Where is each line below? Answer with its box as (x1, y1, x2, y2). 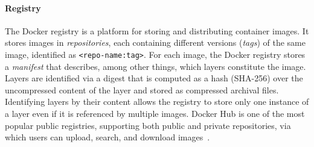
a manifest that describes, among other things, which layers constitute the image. (5, 60, 306, 72)
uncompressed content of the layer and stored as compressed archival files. (5, 83, 279, 96)
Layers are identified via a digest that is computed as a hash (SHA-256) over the (5, 72, 303, 84)
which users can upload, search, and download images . (5, 131, 210, 143)
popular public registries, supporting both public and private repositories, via (5, 119, 291, 131)
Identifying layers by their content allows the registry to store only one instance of (5, 95, 309, 108)
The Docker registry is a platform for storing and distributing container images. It (5, 24, 309, 37)
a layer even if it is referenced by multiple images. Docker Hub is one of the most (5, 107, 305, 120)
